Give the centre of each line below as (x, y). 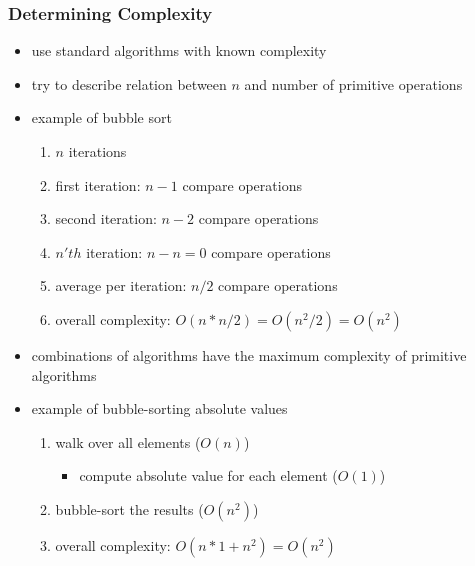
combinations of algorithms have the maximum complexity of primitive (249, 354)
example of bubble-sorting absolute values (159, 408)
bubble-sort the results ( (129, 508)
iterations (97, 151)
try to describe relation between (129, 83)
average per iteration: (121, 285)
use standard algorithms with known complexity (179, 50)
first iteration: (98, 184)
